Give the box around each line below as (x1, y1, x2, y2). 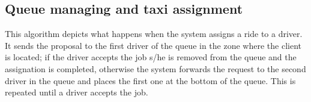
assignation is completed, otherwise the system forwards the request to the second (5, 62, 306, 75)
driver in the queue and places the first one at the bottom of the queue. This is (5, 74, 296, 86)
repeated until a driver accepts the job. (5, 86, 148, 98)
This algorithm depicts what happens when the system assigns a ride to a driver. (5, 27, 303, 40)
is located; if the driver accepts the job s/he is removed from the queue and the (5, 51, 297, 63)
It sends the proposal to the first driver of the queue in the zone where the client (5, 39, 301, 51)
